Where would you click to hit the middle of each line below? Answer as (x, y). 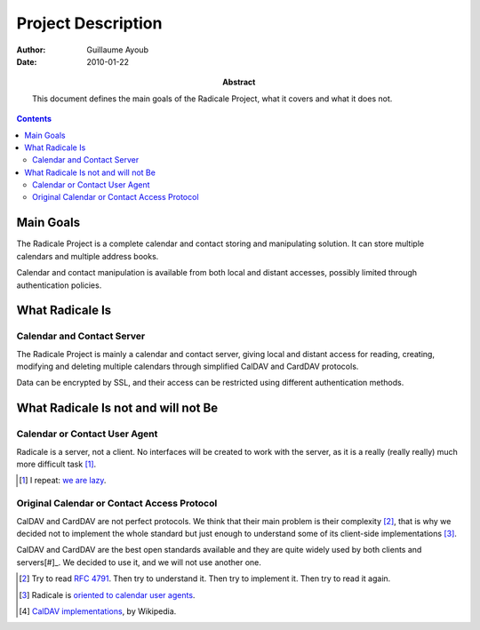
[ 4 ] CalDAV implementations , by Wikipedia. (98, 611)
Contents (34, 119)
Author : (31, 50)
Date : (27, 61)
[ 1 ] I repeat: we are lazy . (63, 481)
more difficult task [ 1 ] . (56, 464)
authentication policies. (59, 285)
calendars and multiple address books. (88, 256)
